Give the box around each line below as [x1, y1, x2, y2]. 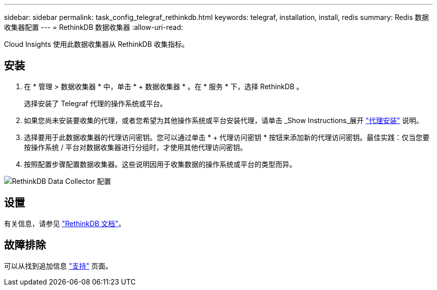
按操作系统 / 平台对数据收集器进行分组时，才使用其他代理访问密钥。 [24, 143, 247, 151]
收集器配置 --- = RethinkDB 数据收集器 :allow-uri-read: [4, 23, 183, 31]
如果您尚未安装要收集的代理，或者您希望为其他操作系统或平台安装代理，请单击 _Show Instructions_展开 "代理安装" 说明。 [24, 116, 423, 125]
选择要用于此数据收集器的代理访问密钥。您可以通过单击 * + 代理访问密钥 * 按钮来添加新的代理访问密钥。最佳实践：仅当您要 [24, 133, 430, 142]
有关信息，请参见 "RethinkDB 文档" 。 [4, 219, 126, 228]
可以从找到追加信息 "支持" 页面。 [4, 261, 112, 270]
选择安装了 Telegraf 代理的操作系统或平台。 [24, 99, 167, 108]
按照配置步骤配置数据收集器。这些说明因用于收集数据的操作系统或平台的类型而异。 [24, 159, 296, 168]
